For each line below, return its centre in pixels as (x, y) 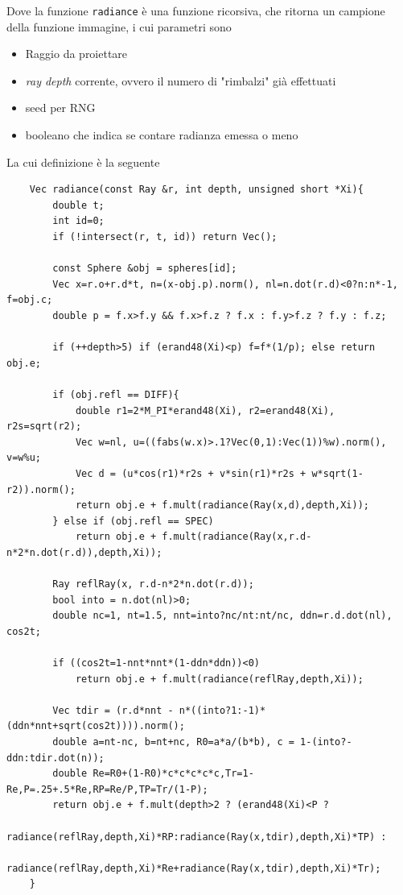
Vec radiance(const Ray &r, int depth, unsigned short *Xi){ (196, 190)
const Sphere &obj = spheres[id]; (145, 269)
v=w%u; (24, 458)
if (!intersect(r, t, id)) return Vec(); (165, 237)
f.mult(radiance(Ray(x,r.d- (237, 537)
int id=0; (78, 221)
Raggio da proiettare (76, 54)
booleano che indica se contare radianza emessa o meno (162, 135)
